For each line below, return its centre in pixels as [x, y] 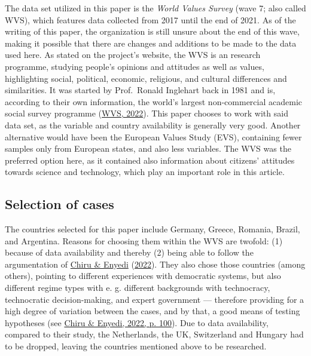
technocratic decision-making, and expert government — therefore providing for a [155, 299]
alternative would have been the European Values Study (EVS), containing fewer [153, 136]
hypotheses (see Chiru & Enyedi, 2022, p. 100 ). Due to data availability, [137, 322]
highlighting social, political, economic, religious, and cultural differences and [146, 78]
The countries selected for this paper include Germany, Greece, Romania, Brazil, [153, 229]
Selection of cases [60, 204]
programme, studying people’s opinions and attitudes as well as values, [135, 66]
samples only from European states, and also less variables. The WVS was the [148, 148]
